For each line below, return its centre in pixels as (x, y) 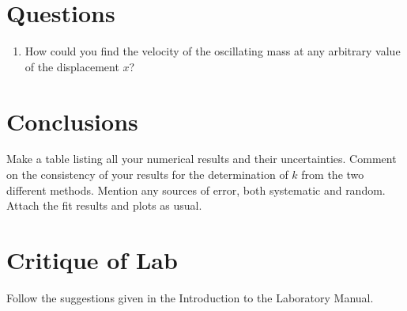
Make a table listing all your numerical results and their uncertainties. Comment (202, 159)
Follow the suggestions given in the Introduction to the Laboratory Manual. (190, 297)
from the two (333, 174)
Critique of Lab (92, 260)
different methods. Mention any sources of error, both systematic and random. (196, 190)
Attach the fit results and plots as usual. (104, 205)
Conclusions (72, 121)
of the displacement (72, 66)
